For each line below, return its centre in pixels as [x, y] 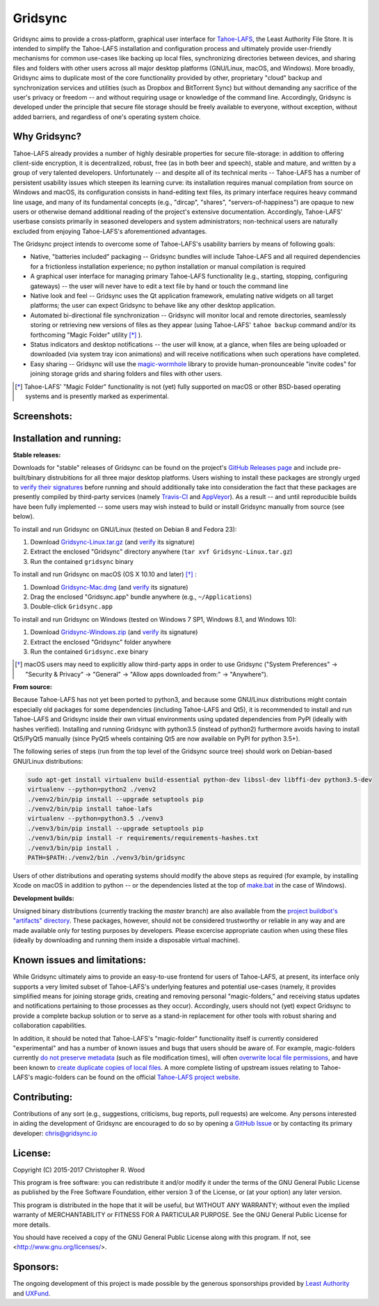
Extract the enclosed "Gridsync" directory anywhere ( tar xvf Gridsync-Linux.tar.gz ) [161, 552]
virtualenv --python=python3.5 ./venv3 [95, 819]
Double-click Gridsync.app [71, 606]
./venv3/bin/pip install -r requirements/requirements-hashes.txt [143, 838]
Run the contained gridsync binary [82, 561]
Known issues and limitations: [80, 960]
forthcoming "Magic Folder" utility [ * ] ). [86, 335]
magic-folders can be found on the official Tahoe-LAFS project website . [138, 1077]
